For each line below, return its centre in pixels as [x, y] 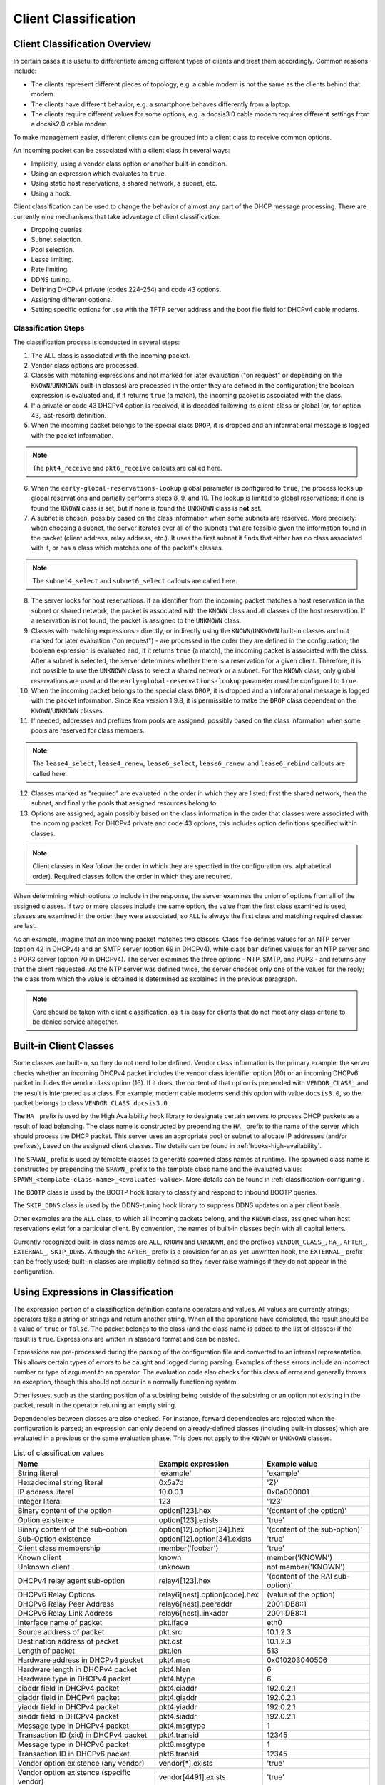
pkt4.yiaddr [178, 1707]
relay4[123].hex [185, 1581]
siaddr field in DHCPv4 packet [68, 1716]
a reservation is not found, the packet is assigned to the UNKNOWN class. [136, 620]
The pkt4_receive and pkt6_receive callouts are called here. [127, 468]
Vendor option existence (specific [74, 1773]
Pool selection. [53, 249]
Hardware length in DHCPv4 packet [77, 1669]
